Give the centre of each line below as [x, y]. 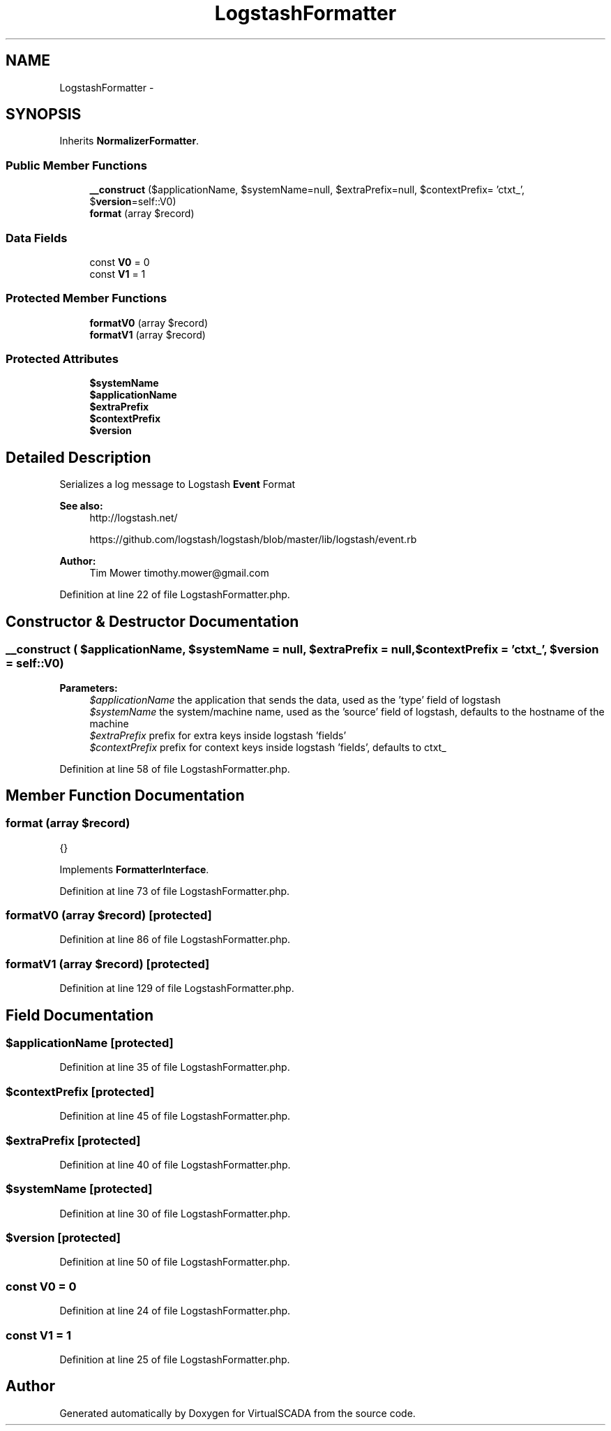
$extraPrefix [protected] [73, 1140]
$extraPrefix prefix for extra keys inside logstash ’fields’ [218, 735]
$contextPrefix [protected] [80, 1091]
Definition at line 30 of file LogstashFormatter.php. [175, 1213]
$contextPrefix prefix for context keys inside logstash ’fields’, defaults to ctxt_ [268, 747]
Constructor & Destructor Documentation [152, 621]
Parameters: [89, 688]
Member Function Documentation [125, 795]
